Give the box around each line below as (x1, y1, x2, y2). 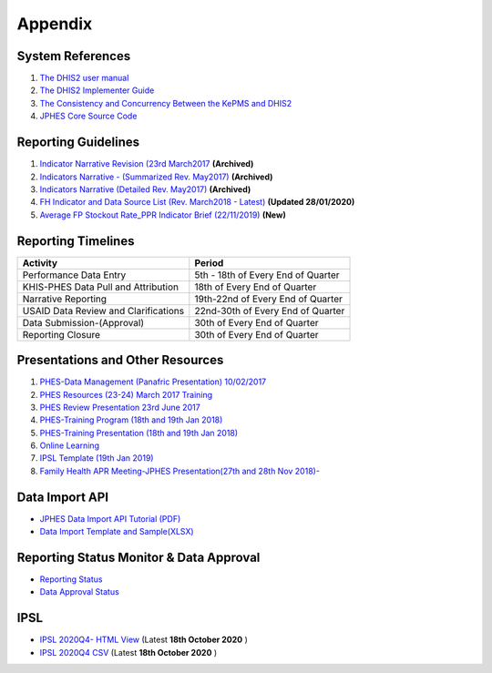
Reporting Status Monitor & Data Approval (16, 549, 261, 565)
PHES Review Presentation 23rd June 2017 (39, 402, 200, 413)
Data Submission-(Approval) (22, 316, 145, 329)
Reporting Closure (22, 328, 100, 341)
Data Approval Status (39, 586, 120, 597)
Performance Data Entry (22, 269, 127, 281)
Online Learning (39, 440, 100, 451)
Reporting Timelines (16, 233, 135, 249)
